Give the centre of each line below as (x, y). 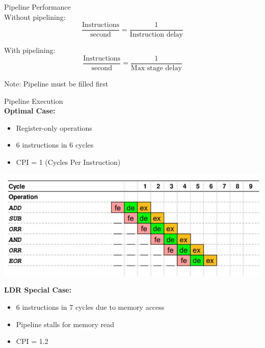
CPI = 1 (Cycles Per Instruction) (68, 162)
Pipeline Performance (37, 7)
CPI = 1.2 (32, 341)
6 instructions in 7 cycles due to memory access (90, 307)
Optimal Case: (30, 111)
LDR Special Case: (38, 290)
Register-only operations (54, 127)
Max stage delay (156, 68)
